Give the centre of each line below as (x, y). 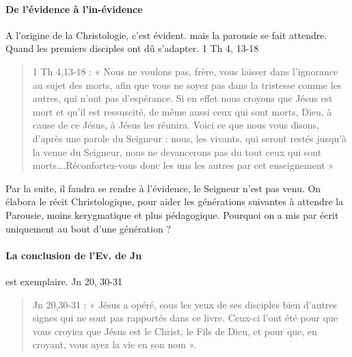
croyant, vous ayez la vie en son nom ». (114, 344)
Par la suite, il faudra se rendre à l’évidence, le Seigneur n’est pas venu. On (163, 188)
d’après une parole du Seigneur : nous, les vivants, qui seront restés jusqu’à (190, 138)
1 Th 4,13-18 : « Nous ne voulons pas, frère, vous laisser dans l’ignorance (185, 71)
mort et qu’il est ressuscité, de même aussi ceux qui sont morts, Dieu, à (182, 111)
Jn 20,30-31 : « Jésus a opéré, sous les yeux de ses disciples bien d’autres (185, 304)
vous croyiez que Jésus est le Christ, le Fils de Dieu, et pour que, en (175, 331)
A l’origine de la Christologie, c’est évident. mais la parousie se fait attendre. (166, 35)
